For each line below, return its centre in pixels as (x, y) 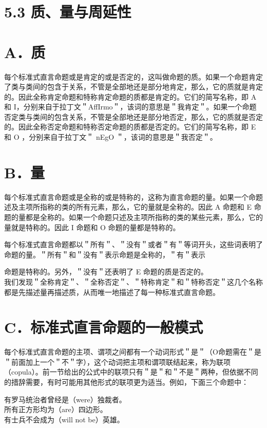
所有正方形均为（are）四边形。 (56, 409)
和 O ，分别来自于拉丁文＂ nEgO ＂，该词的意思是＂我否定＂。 (111, 137)
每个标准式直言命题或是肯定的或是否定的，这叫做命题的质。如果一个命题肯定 (133, 76)
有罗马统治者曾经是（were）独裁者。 (65, 399)
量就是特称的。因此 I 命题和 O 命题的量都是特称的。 (92, 227)
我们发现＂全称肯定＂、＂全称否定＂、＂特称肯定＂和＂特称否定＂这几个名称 (133, 281)
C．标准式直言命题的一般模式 (104, 327)
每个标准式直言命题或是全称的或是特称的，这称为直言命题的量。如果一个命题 (133, 197)
